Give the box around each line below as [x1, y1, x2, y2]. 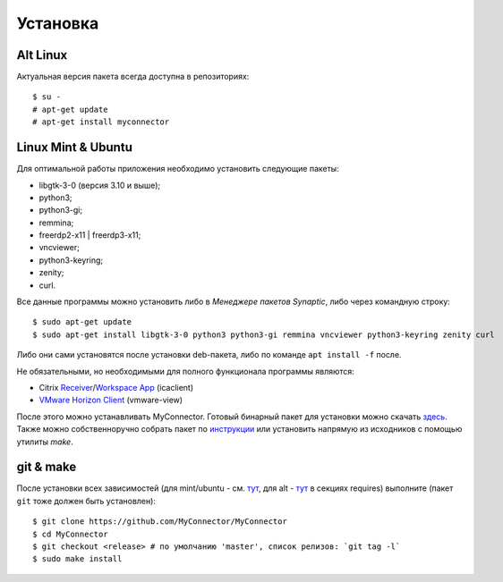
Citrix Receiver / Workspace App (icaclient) [38, 383, 194, 392]
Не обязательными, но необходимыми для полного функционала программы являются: [16, 366, 355, 376]
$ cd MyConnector [32, 528, 108, 539]
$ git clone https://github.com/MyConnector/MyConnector [32, 517, 288, 527]
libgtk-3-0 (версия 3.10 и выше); [38, 180, 161, 190]
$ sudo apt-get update [32, 317, 132, 327]
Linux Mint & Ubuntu [16, 139, 133, 156]
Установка [16, 13, 99, 33]
